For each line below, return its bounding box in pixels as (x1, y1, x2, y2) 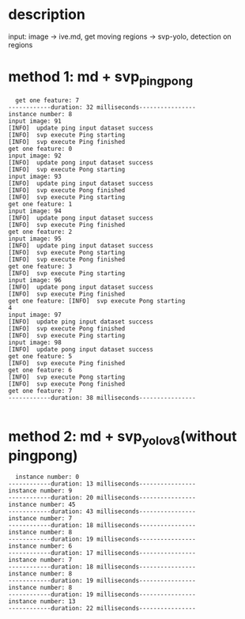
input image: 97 (8, 311, 62, 319)
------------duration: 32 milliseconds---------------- (8, 104, 196, 111)
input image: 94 (8, 207, 62, 215)
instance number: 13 (8, 598, 77, 606)
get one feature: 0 (8, 145, 73, 153)
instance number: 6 (8, 542, 73, 550)
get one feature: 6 (8, 366, 73, 375)
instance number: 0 (15, 473, 80, 481)
